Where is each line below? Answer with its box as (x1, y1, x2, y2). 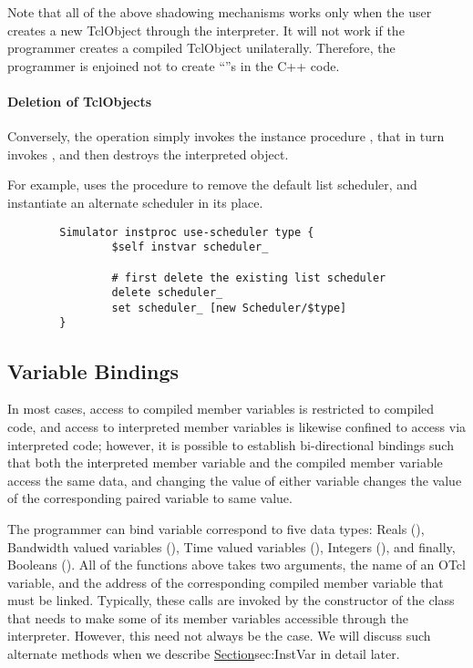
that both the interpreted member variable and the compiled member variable (7, 453, 443, 472)
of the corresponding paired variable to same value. (7, 488, 293, 508)
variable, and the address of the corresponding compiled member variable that (7, 572, 444, 591)
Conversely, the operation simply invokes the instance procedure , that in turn (7, 127, 445, 146)
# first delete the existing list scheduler (111, 271, 386, 284)
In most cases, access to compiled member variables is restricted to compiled (7, 399, 435, 418)
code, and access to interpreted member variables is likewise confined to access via (7, 416, 467, 436)
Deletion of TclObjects (7, 91, 152, 110)
